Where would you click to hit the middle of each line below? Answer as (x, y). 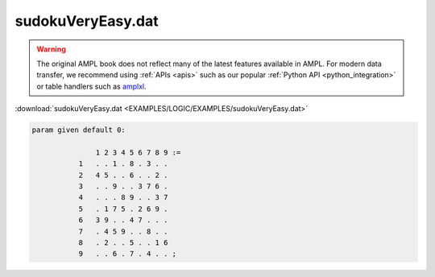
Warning (51, 49)
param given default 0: (79, 130)
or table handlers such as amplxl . (91, 86)
